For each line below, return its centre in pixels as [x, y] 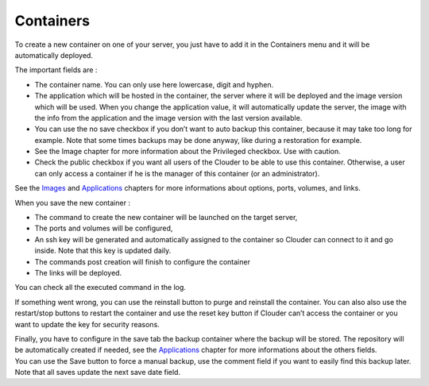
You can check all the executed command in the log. [100, 288]
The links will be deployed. [78, 272]
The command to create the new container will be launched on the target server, [166, 218]
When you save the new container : [73, 203]
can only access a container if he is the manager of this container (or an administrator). [177, 173]
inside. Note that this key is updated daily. [103, 251]
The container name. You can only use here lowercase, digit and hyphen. [154, 84]
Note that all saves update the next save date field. [98, 372]
